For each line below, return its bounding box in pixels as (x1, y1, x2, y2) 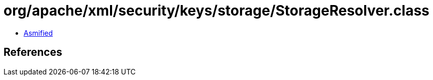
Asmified (24, 28, 53, 37)
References (4, 46, 62, 59)
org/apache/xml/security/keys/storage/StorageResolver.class (4, 2, 429, 19)
